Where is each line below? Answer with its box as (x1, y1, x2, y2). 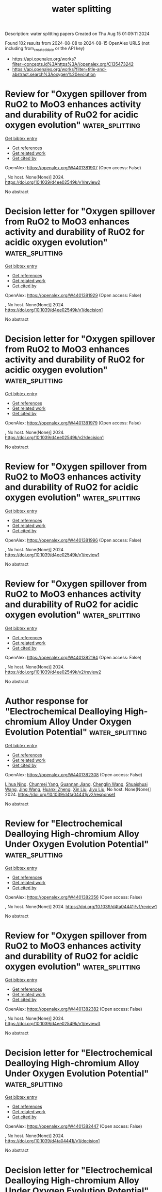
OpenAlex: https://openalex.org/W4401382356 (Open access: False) (5, 894, 142, 900)
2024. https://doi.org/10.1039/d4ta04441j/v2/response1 (5, 791, 115, 797)
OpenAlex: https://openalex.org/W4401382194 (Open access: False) (5, 654, 142, 660)
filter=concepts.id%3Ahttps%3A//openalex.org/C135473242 (12, 61, 134, 67)
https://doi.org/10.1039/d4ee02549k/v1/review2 (5, 179, 100, 185)
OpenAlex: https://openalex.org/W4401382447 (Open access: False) (5, 1123, 142, 1129)
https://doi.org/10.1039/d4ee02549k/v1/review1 (5, 552, 99, 558)
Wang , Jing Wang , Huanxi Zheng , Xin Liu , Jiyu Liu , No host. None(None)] (5, 786, 151, 792)
